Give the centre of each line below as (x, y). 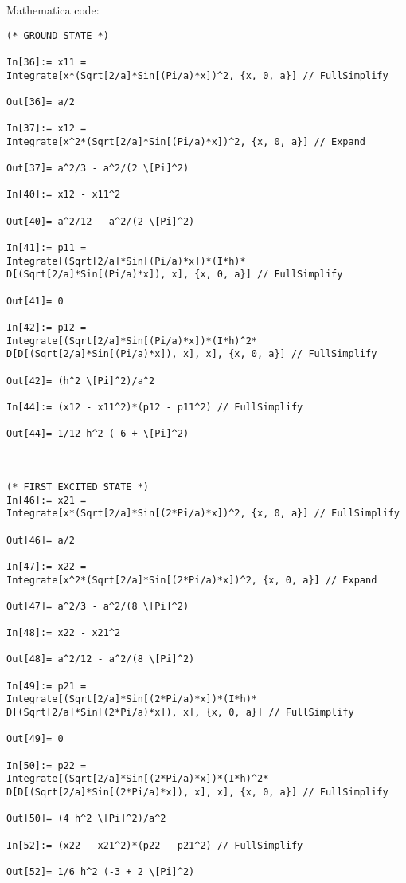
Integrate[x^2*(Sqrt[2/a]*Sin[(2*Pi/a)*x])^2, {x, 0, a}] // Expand (192, 580)
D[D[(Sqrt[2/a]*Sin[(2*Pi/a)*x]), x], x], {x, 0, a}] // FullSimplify (197, 792)
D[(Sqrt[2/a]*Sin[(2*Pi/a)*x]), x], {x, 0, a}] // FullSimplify (180, 713)
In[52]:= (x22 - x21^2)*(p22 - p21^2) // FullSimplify (155, 845)
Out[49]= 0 (35, 739)
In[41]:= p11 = (47, 248)
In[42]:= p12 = (47, 328)
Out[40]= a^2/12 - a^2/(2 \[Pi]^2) (101, 221)
